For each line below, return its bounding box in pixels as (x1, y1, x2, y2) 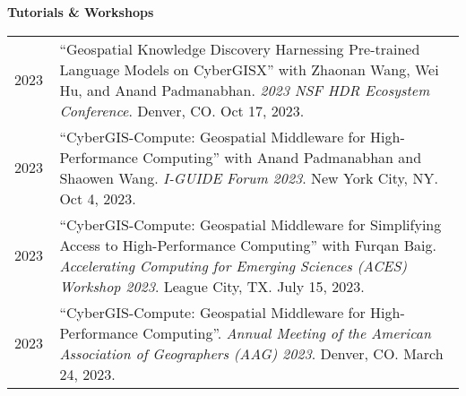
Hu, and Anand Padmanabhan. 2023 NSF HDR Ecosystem (59, 79, 430, 100)
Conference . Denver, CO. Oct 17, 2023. (59, 99, 305, 121)
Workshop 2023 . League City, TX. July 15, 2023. (59, 275, 365, 297)
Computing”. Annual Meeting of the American (142, 322, 431, 343)
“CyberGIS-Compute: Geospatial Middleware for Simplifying (59, 213, 442, 235)
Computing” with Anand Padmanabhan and (142, 146, 422, 168)
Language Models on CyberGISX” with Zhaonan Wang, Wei (59, 58, 439, 80)
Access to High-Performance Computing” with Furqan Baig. (59, 234, 436, 255)
